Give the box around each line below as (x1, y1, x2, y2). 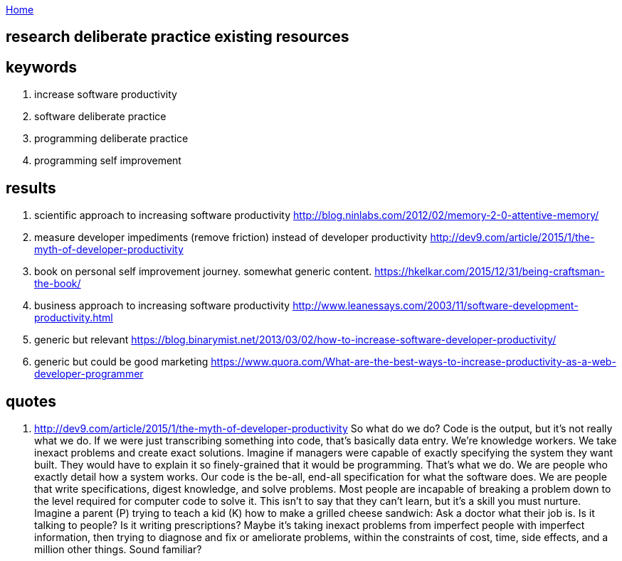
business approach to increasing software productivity (34, 299, 290, 312)
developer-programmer (34, 368, 144, 380)
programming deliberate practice (34, 132, 189, 145)
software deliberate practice (34, 110, 167, 123)
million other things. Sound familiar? (34, 543, 202, 555)
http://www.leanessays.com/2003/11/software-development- (292, 299, 579, 312)
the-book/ (34, 277, 81, 290)
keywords (6, 58, 77, 76)
